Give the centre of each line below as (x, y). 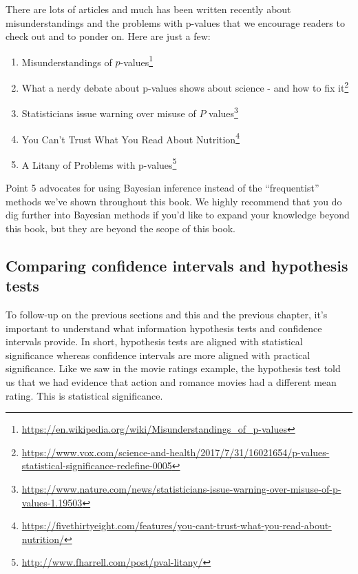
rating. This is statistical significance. (84, 395)
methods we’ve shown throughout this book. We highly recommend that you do (174, 201)
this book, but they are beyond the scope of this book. (120, 228)
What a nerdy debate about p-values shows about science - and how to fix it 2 (185, 86)
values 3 (223, 112)
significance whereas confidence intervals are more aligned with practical (158, 355)
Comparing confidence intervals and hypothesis (177, 265)
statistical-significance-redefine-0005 (97, 465)
